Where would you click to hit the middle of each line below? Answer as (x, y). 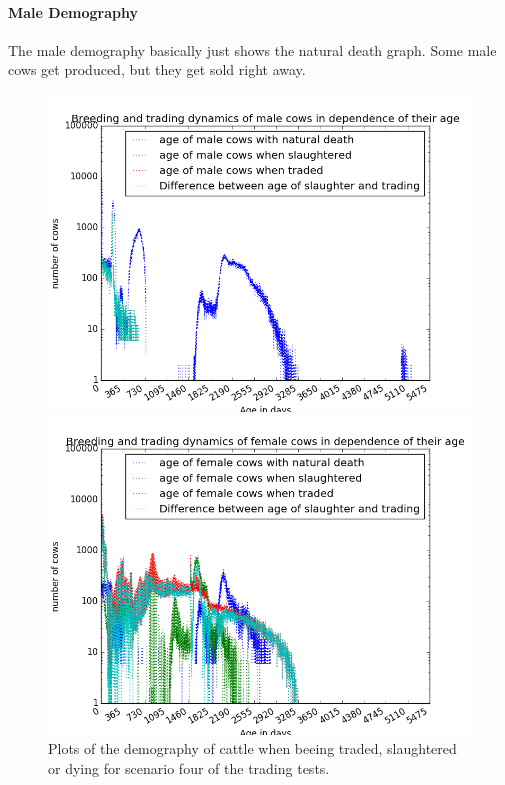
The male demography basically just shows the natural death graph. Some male (252, 49)
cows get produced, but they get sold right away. (157, 69)
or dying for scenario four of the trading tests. (189, 767)
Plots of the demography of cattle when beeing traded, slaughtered (252, 748)
